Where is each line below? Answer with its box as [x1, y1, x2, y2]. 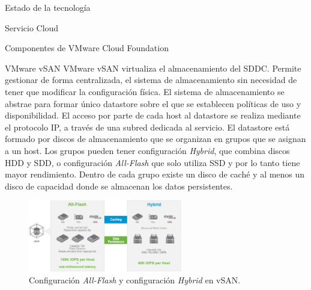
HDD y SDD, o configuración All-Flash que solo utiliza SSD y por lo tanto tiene [5, 156, 300, 168]
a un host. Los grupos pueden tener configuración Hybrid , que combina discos [5, 144, 290, 156]
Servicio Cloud [5, 21, 59, 34]
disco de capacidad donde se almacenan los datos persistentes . [5, 179, 233, 192]
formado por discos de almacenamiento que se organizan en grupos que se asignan [5, 132, 306, 145]
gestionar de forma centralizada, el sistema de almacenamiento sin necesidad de [5, 73, 297, 86]
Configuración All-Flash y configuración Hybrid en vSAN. [29, 273, 241, 286]
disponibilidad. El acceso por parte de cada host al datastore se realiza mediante [5, 109, 301, 122]
